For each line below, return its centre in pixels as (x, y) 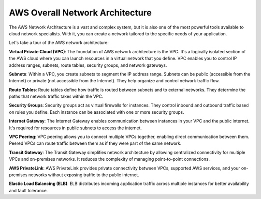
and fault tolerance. (28, 190)
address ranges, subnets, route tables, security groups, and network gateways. (88, 65)
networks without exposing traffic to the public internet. (84, 175)
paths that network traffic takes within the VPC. (56, 96)
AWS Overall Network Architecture (80, 13)
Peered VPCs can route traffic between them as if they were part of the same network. (95, 143)
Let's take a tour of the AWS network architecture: (59, 43)
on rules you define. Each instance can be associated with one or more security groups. (97, 112)
